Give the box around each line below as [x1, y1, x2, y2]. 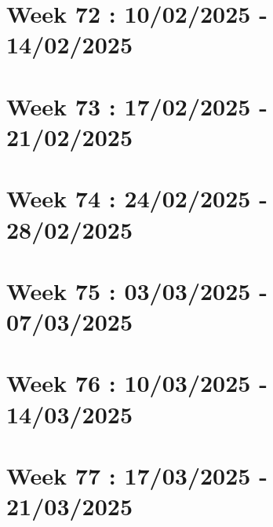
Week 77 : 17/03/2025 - [6, 459, 268, 491]
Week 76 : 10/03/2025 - [6, 367, 268, 399]
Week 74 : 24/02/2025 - [6, 182, 268, 214]
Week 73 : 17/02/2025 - [6, 90, 268, 122]
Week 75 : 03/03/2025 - [6, 274, 268, 306]
